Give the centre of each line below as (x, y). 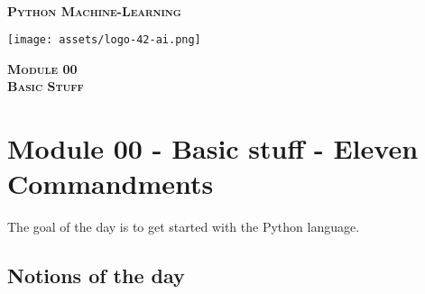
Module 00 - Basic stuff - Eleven (213, 148)
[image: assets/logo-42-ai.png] (104, 40)
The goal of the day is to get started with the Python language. (184, 227)
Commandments (111, 184)
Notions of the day (96, 276)
